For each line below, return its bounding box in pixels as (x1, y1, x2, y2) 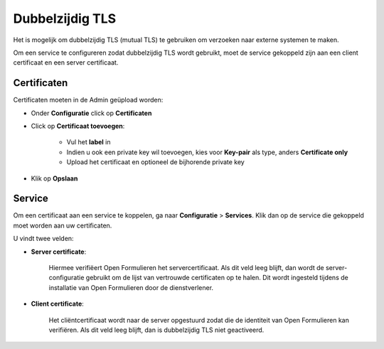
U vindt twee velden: (13, 235, 74, 243)
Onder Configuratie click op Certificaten (31, 109, 152, 117)
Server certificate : (31, 247, 87, 256)
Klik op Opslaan (31, 174, 78, 183)
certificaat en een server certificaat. (13, 58, 119, 67)
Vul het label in (66, 138, 111, 146)
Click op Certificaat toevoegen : (31, 122, 125, 131)
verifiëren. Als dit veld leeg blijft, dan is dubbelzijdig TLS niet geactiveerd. (48, 326, 265, 334)
